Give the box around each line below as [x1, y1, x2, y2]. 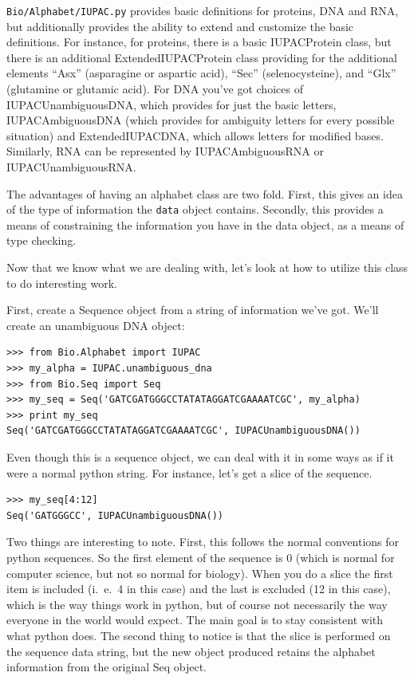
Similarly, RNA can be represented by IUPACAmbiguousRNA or [6, 143, 324, 159]
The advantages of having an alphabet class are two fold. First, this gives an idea [6, 185, 403, 202]
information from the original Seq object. [6, 658, 207, 675]
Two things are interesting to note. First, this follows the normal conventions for [6, 533, 400, 550]
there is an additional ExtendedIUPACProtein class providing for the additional [6, 49, 397, 65]
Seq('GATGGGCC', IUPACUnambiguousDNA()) [6, 509, 224, 521]
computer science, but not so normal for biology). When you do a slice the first [6, 564, 393, 581]
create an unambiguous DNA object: [6, 316, 185, 333]
